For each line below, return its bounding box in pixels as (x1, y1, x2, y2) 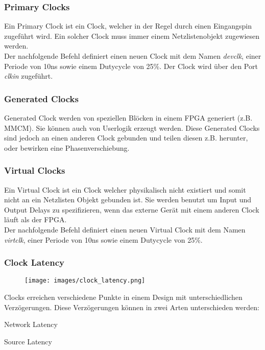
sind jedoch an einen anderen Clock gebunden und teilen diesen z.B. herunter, (4, 132, 248, 143)
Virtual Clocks (4, 164, 65, 177)
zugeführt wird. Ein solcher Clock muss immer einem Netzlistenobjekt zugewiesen (4, 30, 260, 41)
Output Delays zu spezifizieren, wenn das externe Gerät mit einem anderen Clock (4, 204, 259, 215)
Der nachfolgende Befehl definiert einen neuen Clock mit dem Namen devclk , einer (4, 51, 261, 61)
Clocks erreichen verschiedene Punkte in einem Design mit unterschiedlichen (4, 292, 243, 302)
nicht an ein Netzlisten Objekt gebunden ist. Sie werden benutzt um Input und (4, 194, 252, 205)
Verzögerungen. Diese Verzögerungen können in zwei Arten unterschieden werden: (4, 301, 259, 312)
